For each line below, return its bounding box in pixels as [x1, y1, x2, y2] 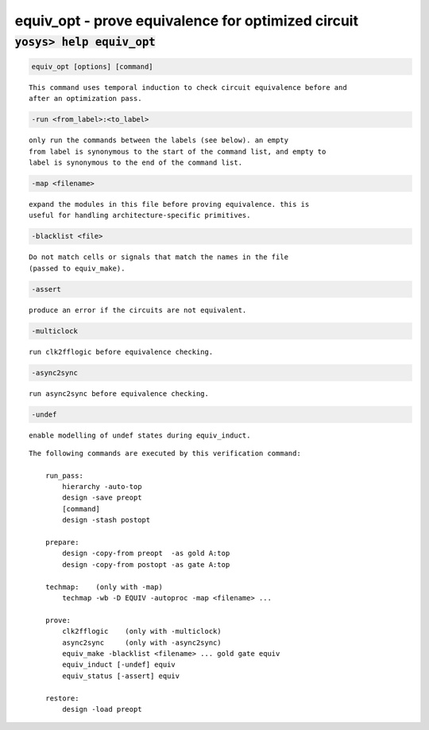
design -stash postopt [62, 515, 151, 525]
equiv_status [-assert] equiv [62, 671, 180, 680]
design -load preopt [62, 705, 142, 713]
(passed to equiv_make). [29, 263, 126, 273]
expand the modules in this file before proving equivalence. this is [29, 200, 310, 208]
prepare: [44, 538, 79, 547]
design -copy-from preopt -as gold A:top [62, 549, 230, 558]
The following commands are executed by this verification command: [29, 448, 301, 457]
